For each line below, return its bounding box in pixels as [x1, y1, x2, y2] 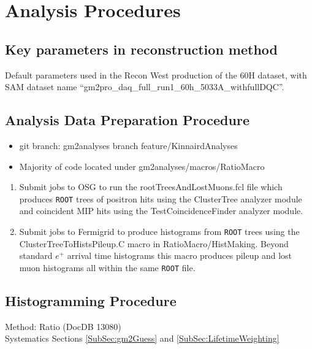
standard [19, 249, 53, 262]
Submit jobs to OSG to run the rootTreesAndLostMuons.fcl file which [19, 180, 283, 193]
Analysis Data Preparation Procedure [5, 110, 249, 129]
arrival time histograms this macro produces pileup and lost [67, 249, 292, 262]
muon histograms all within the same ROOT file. [19, 261, 196, 274]
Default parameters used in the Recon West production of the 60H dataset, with [5, 68, 307, 81]
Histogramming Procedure [5, 291, 177, 310]
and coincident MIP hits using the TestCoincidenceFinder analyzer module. [19, 204, 303, 217]
